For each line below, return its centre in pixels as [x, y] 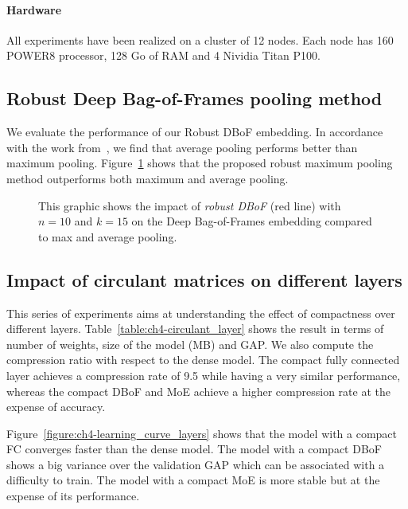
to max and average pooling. [108, 236]
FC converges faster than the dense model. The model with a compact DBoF [194, 449]
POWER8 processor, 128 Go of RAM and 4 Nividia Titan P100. [163, 55]
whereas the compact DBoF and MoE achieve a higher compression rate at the [198, 391]
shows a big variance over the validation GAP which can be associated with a [196, 464]
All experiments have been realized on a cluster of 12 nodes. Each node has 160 [200, 39]
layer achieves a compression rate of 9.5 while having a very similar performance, [204, 375]
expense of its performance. [73, 496]
